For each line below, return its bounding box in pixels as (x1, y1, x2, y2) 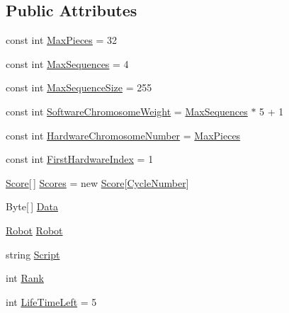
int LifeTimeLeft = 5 (6, 294, 97, 309)
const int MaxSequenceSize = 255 (6, 80, 152, 95)
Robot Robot (6, 222, 63, 237)
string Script (6, 246, 60, 261)
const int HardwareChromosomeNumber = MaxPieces (6, 127, 241, 142)
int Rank (6, 271, 44, 285)
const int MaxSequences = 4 (6, 56, 129, 71)
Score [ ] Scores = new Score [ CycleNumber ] (6, 175, 189, 190)
